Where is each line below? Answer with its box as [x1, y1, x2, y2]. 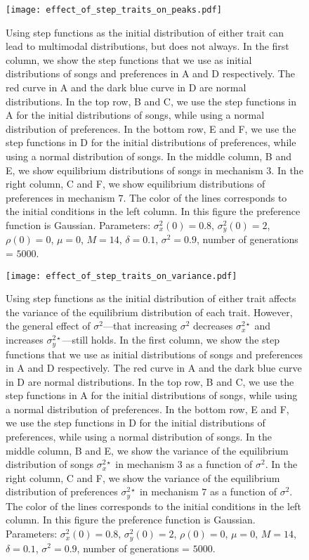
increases [6, 332, 44, 347]
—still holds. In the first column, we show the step [62, 332, 280, 347]
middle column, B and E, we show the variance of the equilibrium [6, 443, 289, 457]
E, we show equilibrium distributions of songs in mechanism [6, 162, 263, 177]
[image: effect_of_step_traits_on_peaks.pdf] [6, 5, 222, 15]
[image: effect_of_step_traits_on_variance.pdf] [6, 271, 237, 281]
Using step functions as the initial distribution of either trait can [6, 25, 284, 39]
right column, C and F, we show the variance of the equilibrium [6, 470, 280, 485]
